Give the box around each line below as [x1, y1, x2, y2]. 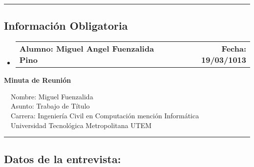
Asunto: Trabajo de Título [10, 101, 90, 111]
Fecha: [221, 43, 246, 55]
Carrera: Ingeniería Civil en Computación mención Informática [10, 110, 199, 120]
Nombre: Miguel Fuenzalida [10, 91, 93, 101]
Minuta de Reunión [4, 75, 71, 85]
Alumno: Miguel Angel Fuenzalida [19, 43, 154, 55]
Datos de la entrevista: [4, 151, 121, 166]
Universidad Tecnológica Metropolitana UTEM [10, 120, 152, 130]
